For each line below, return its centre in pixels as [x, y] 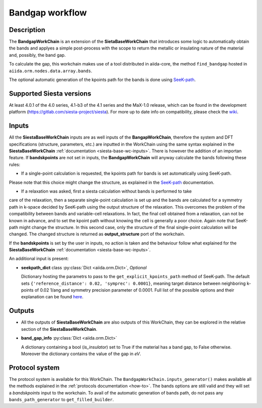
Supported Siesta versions [50, 93]
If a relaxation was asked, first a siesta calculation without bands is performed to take [106, 191]
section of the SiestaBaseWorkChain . [59, 329]
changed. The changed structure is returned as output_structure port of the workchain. [97, 234]
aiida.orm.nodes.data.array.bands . [50, 71]
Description [27, 30]
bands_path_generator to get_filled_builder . [61, 399]
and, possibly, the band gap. [37, 55]
